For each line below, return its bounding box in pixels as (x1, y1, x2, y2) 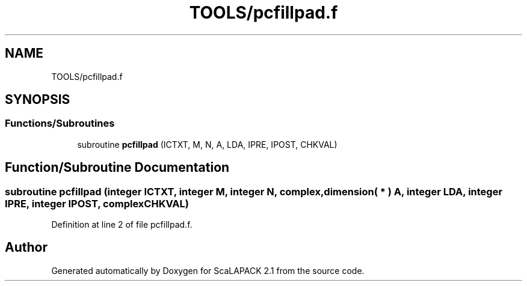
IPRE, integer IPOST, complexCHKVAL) (5, 197, 189, 210)
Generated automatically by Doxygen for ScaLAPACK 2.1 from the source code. (51, 265, 365, 276)
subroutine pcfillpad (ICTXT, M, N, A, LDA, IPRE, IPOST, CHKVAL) (77, 139, 337, 150)
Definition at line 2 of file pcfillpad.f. (51, 219, 193, 230)
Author (5, 240, 48, 255)
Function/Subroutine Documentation (5, 160, 230, 175)
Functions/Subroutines (5, 117, 115, 130)
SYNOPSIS (5, 92, 70, 108)
